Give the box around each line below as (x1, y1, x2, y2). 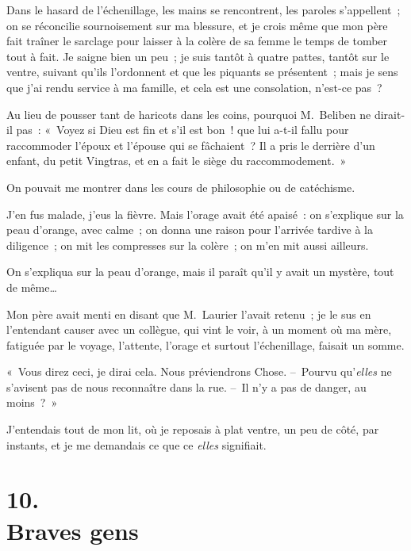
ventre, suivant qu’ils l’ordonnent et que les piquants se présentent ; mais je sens (6, 63, 398, 80)
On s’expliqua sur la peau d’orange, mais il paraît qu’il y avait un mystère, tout (6, 263, 394, 280)
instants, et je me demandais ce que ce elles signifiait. (6, 436, 267, 453)
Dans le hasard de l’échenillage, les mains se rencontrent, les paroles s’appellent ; (6, 2, 401, 17)
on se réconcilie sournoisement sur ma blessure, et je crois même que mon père (6, 17, 388, 33)
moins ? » (6, 394, 58, 411)
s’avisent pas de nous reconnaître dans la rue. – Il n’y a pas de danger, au (6, 378, 367, 395)
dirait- (374, 105, 405, 122)
